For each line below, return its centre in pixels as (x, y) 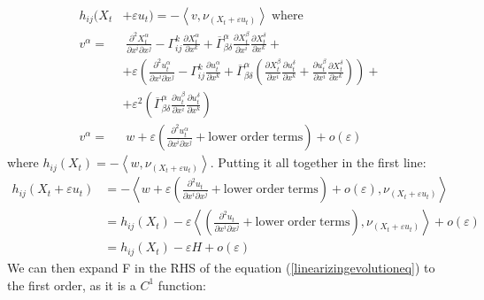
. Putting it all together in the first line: (318, 162)
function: (182, 285)
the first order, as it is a (72, 285)
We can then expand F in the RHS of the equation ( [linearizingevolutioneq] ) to (221, 267)
